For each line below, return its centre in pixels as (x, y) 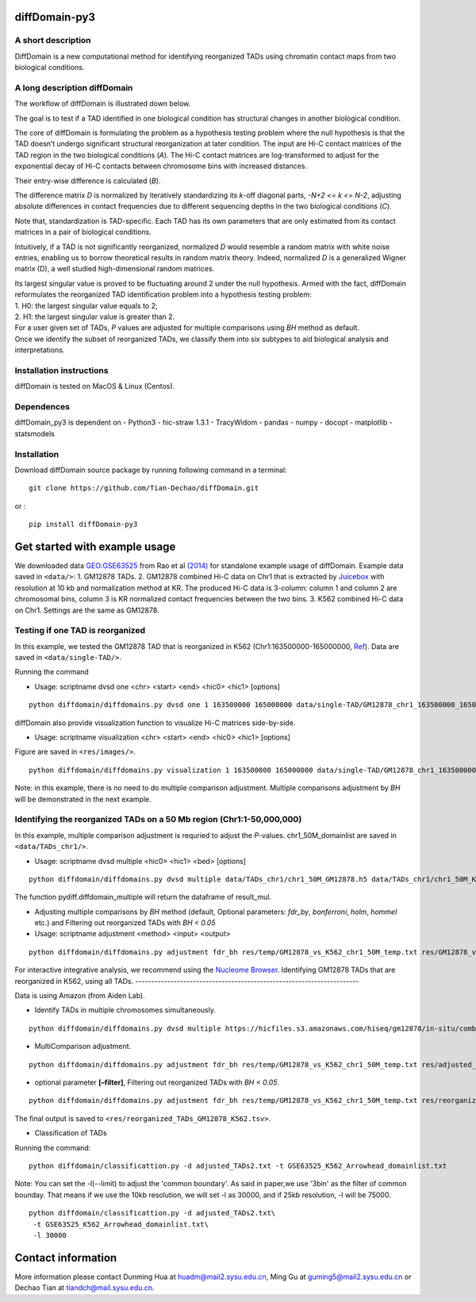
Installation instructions (61, 371)
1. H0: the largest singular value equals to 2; (86, 305)
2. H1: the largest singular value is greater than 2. (95, 317)
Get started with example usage (95, 546)
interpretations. (40, 350)
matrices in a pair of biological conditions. (83, 232)
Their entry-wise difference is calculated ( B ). (88, 181)
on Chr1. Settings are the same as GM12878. (87, 610)
